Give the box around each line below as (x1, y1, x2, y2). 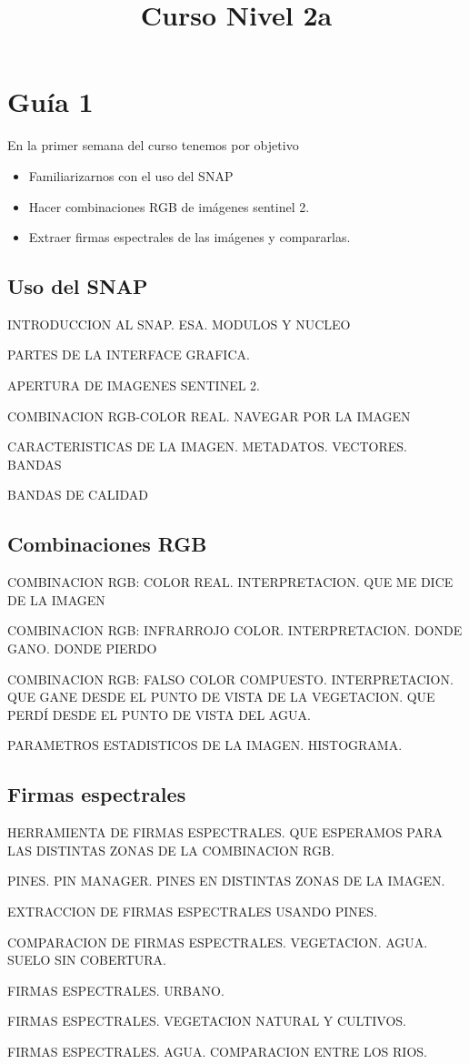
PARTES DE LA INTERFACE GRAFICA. (7, 345, 250, 364)
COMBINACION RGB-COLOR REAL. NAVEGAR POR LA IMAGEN (7, 406, 411, 425)
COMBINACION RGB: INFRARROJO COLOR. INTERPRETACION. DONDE (7, 621, 463, 640)
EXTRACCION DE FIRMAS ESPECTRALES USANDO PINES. (7, 901, 378, 920)
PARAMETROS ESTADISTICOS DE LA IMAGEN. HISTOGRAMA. (7, 735, 403, 755)
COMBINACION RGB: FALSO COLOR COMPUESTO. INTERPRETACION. (7, 669, 454, 688)
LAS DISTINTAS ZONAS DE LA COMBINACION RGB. (7, 840, 334, 859)
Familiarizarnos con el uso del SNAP (28, 166, 234, 185)
